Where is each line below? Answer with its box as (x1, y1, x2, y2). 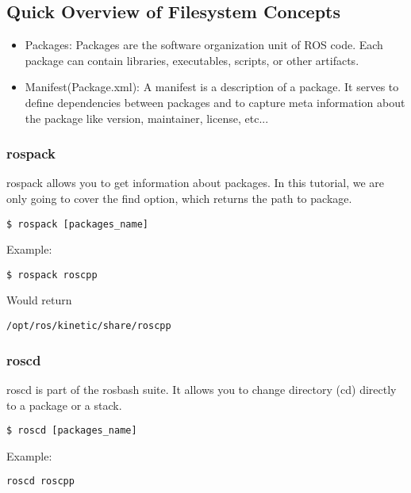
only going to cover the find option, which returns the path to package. (6, 189, 352, 206)
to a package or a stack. (6, 396, 122, 413)
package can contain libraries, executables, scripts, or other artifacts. (25, 52, 359, 68)
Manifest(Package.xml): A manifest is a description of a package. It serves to (25, 78, 399, 95)
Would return (6, 292, 72, 308)
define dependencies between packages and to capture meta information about (25, 94, 405, 110)
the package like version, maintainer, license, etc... (25, 109, 269, 126)
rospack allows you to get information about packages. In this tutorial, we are (6, 174, 385, 191)
